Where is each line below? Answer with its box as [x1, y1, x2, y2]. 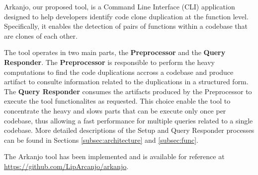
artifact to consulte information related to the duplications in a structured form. [4, 76, 249, 87]
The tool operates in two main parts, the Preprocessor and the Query [4, 47, 226, 58]
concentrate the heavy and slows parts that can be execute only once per [4, 105, 226, 116]
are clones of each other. [4, 30, 78, 41]
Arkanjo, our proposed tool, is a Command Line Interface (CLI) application [4, 1, 235, 11]
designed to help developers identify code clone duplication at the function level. [4, 11, 249, 21]
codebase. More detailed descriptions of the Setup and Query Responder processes [4, 125, 255, 135]
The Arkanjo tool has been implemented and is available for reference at [4, 151, 225, 162]
